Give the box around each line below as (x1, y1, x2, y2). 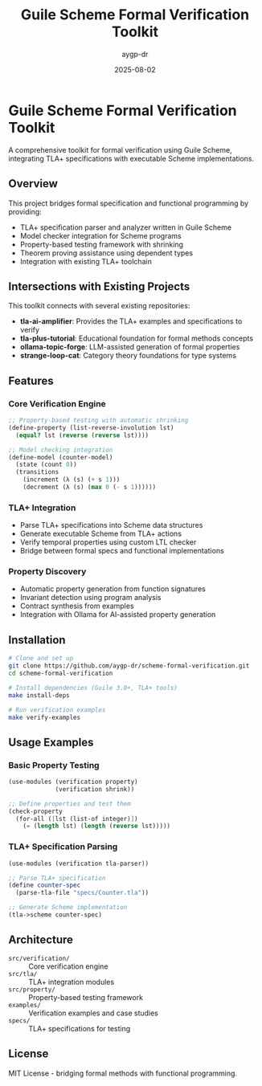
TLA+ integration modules (28, 977, 115, 986)
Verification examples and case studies (28, 1008, 159, 1018)
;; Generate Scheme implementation (8, 904, 128, 912)
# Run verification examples (8, 705, 106, 714)
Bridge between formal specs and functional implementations (19, 546, 225, 556)
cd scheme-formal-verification (8, 669, 113, 678)
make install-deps (8, 691, 70, 700)
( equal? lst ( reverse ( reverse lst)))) (15, 431, 149, 439)
